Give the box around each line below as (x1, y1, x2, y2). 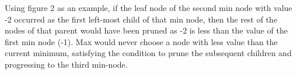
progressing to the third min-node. (5, 58, 128, 70)
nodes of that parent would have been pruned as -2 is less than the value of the (5, 24, 288, 36)
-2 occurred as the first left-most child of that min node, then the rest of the (5, 13, 278, 25)
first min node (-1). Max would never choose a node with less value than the (5, 35, 278, 47)
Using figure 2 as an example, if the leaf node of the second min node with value (5, 2, 292, 13)
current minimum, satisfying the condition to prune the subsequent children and (5, 47, 292, 59)
